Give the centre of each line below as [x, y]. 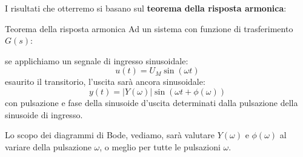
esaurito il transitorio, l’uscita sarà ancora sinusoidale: [105, 82]
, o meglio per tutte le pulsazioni [160, 146]
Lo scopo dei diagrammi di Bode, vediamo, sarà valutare [110, 135]
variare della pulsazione [48, 146]
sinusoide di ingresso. [44, 114]
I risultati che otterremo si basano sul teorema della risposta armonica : [146, 8]
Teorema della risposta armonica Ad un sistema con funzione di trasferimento [149, 28]
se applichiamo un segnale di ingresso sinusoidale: [97, 60]
